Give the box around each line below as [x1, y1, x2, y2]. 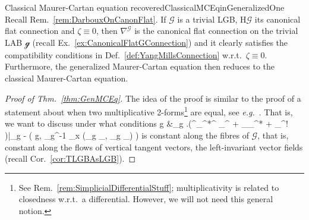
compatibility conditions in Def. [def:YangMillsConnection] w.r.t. [5, 48, 242, 61]
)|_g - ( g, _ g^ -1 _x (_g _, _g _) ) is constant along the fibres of [5, 129, 249, 141]
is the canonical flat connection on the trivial [134, 24, 298, 37]
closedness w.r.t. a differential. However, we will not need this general [18, 193, 273, 205]
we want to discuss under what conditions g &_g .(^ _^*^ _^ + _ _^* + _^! [5, 117, 288, 130]
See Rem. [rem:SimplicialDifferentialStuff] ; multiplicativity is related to [18, 181, 279, 193]
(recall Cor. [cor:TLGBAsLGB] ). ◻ [5, 152, 136, 165]
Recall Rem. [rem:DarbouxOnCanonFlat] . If [5, 12, 166, 25]
